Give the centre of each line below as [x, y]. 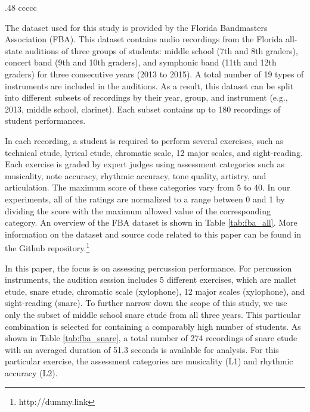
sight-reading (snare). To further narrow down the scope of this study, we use [146, 303]
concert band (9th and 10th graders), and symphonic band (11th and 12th [141, 62]
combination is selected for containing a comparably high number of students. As [153, 326]
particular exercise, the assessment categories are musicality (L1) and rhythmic [149, 361]
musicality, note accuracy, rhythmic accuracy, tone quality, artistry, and [136, 175]
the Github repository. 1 [47, 247]
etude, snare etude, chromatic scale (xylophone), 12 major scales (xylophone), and [155, 291]
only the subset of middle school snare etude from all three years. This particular [153, 314]
